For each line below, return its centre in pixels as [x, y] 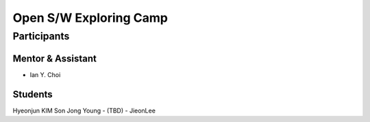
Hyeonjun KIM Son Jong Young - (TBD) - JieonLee [84, 110]
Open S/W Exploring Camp [90, 18]
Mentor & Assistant [55, 58]
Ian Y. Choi [45, 74]
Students [33, 94]
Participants [41, 36]
